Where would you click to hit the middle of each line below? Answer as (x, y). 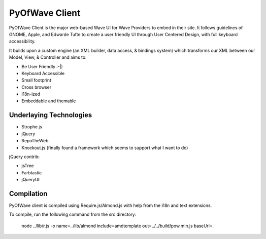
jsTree (28, 166)
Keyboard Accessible (43, 73)
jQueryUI (31, 180)
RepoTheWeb (35, 141)
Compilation (28, 193)
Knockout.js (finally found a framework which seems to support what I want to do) (105, 148)
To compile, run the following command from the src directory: (73, 214)
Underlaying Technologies (50, 115)
